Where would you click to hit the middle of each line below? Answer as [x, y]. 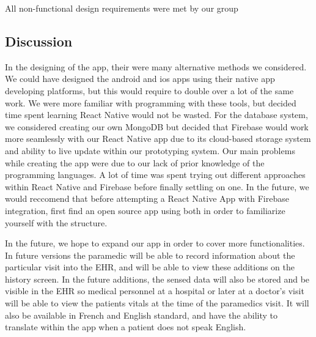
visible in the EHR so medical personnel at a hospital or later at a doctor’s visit [155, 291]
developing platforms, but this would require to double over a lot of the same [149, 90]
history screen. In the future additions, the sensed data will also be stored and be [157, 279]
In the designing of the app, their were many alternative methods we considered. [156, 66]
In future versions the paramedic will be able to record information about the [150, 255]
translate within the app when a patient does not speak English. [126, 327]
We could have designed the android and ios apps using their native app [140, 79]
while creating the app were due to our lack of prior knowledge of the [135, 162]
